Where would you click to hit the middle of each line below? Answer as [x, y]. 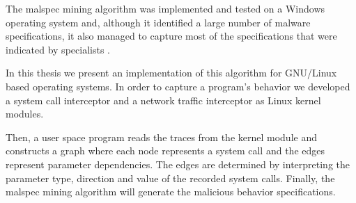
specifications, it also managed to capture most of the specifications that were [171, 36]
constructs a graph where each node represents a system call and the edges [165, 151]
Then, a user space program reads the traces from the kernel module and [161, 137]
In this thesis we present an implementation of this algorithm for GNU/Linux [171, 73]
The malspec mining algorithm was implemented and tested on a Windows [165, 8]
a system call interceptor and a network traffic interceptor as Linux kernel [163, 100]
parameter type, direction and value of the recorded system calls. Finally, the [170, 178]
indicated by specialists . [58, 49]
